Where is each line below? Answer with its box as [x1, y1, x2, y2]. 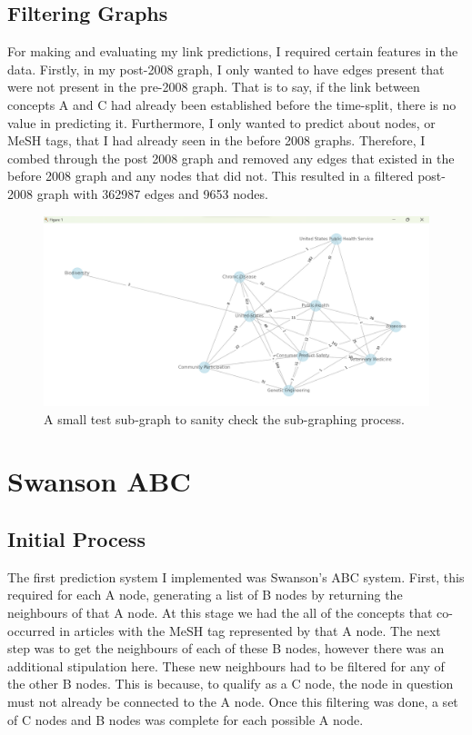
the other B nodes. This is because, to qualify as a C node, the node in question [7, 674, 454, 693]
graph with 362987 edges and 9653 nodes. [36, 184, 268, 203]
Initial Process [7, 525, 146, 553]
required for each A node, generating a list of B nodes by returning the [7, 585, 403, 604]
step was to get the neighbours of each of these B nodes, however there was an [7, 639, 445, 658]
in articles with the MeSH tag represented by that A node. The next [59, 621, 441, 640]
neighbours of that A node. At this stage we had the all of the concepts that [7, 603, 433, 622]
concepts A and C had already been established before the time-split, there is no [7, 94, 457, 114]
